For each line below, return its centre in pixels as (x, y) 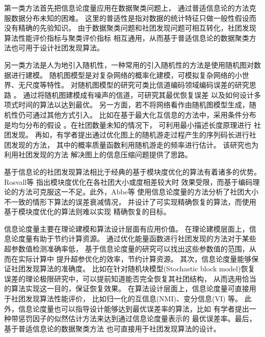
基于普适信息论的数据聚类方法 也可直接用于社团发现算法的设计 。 (112, 328)
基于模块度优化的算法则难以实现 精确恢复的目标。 (87, 212)
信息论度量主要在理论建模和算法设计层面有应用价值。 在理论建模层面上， (127, 228)
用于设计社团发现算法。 (64, 48)
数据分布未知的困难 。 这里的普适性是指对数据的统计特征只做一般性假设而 (134, 18)
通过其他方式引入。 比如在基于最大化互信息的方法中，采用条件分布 (144, 114)
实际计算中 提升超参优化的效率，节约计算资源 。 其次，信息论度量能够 (135, 258)
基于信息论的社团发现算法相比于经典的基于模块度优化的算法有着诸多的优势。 (132, 171)
